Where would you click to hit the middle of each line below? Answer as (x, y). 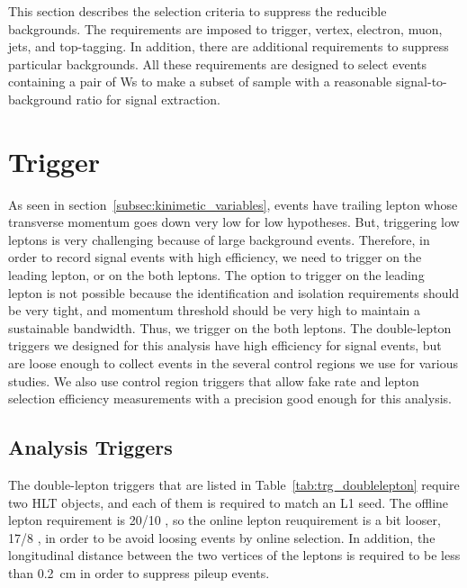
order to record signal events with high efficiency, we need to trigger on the (215, 257)
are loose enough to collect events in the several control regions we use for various (233, 363)
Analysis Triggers (90, 447)
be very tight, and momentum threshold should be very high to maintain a (215, 310)
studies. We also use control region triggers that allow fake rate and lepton (214, 380)
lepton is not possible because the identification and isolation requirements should (234, 292)
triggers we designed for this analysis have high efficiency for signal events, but (225, 345)
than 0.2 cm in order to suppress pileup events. (139, 572)
